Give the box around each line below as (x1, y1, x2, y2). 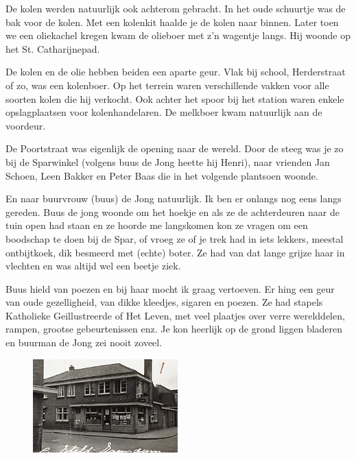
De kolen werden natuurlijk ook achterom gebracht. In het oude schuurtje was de (5, 1, 346, 15)
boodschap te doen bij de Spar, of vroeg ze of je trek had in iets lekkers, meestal (5, 231, 344, 245)
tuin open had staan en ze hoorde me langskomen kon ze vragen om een (5, 218, 308, 232)
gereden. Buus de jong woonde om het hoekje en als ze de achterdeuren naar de (5, 204, 340, 219)
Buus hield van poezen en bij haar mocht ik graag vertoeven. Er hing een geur (5, 281, 335, 296)
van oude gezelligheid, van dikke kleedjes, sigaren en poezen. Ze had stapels (5, 295, 323, 309)
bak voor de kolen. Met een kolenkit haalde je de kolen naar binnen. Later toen (5, 14, 339, 29)
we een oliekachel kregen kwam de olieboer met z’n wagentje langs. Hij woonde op (5, 28, 351, 43)
